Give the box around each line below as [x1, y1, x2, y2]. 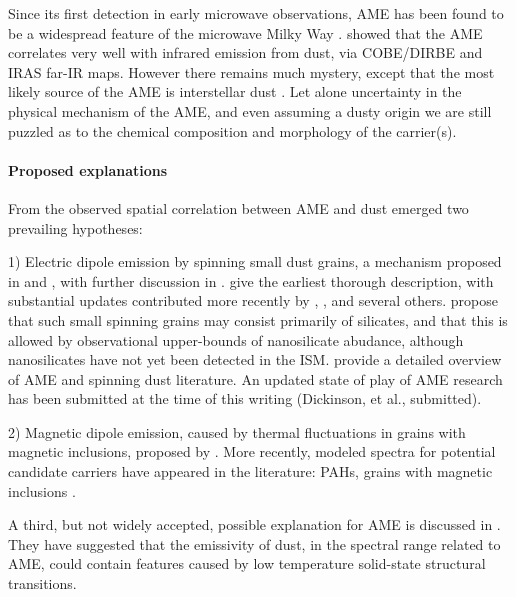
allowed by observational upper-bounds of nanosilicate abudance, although [8, 329, 464, 350]
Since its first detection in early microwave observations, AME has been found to [8, 3, 504, 23]
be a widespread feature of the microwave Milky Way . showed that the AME [8, 22, 483, 43]
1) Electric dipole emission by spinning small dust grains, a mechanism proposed [8, 251, 502, 272]
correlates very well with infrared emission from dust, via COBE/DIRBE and [8, 42, 483, 63]
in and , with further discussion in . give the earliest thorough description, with [8, 270, 494, 291]
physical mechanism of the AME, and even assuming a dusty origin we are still [8, 100, 492, 121]
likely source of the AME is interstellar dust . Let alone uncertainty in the [8, 81, 462, 102]
